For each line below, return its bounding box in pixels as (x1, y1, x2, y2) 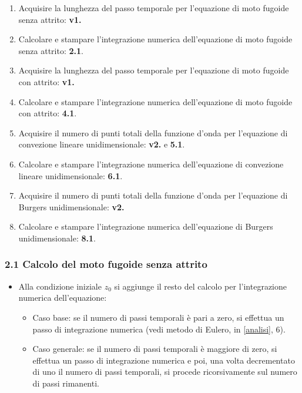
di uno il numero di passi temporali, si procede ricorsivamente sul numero (32, 365, 297, 378)
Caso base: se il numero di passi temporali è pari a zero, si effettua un (32, 311, 284, 323)
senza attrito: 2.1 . (18, 44, 83, 56)
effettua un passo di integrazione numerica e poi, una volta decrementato (32, 354, 295, 366)
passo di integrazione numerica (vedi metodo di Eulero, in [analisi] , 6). (32, 323, 286, 335)
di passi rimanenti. (32, 377, 99, 389)
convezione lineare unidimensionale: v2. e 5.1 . (18, 138, 185, 150)
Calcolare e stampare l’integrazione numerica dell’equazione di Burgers (18, 220, 273, 233)
